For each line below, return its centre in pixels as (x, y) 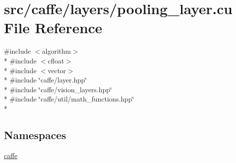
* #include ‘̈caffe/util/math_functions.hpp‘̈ (69, 99)
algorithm (56, 51)
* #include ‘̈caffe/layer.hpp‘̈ (45, 80)
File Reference (53, 28)
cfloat (56, 60)
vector (57, 70)
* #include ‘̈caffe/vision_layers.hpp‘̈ (58, 89)
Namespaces (35, 134)
